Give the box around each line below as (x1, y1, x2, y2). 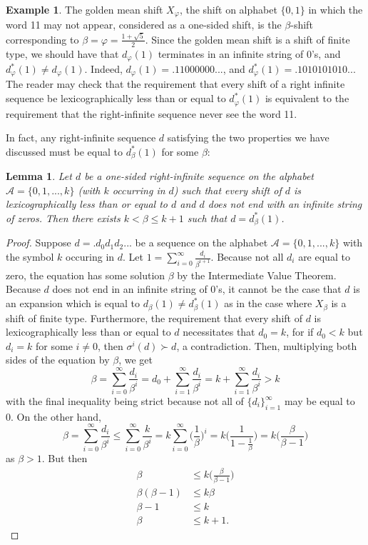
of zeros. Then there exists (6, 210, 121, 225)
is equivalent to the (265, 91, 349, 106)
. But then (41, 451, 88, 466)
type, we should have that (6, 46, 119, 61)
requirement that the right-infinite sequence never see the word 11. (6, 106, 297, 121)
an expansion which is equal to (6, 296, 140, 311)
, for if (286, 324, 314, 339)
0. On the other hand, (6, 409, 101, 424)
